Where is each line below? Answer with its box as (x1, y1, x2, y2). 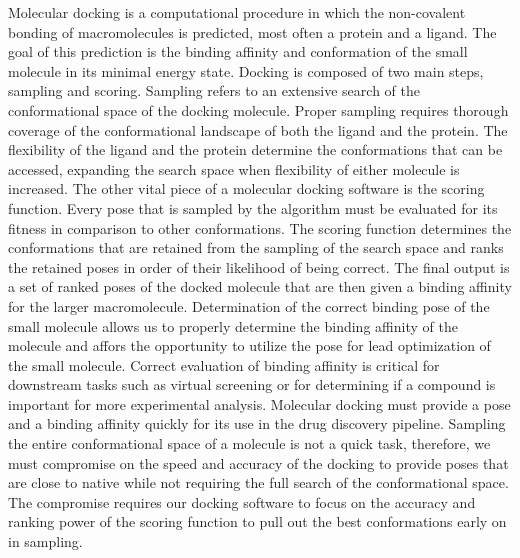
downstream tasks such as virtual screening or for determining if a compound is (8, 374, 496, 395)
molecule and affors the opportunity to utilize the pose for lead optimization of (8, 335, 491, 356)
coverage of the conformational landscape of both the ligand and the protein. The (8, 119, 508, 140)
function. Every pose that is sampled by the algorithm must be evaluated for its (8, 197, 498, 218)
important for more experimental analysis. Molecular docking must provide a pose (8, 393, 511, 414)
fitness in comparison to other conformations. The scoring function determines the (8, 217, 512, 238)
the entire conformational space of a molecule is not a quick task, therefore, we (8, 433, 491, 454)
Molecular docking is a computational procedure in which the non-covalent (8, 2, 466, 22)
